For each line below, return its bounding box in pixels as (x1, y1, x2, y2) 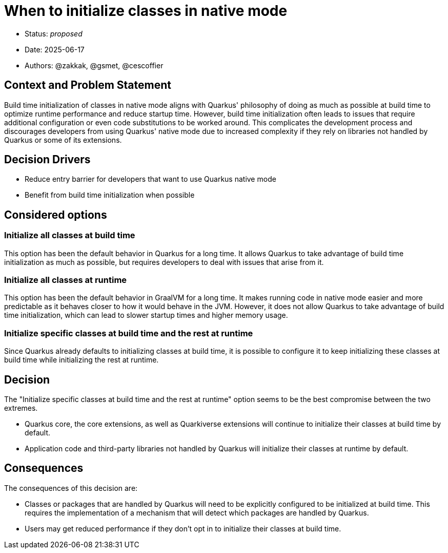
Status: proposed (25, 29, 83, 38)
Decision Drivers (4, 153, 91, 166)
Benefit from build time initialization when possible (25, 190, 195, 200)
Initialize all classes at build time (4, 230, 135, 241)
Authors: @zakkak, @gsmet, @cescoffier (25, 61, 164, 70)
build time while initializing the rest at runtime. (4, 355, 159, 365)
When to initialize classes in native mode (4, 2, 288, 20)
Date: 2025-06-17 (25, 45, 85, 54)
